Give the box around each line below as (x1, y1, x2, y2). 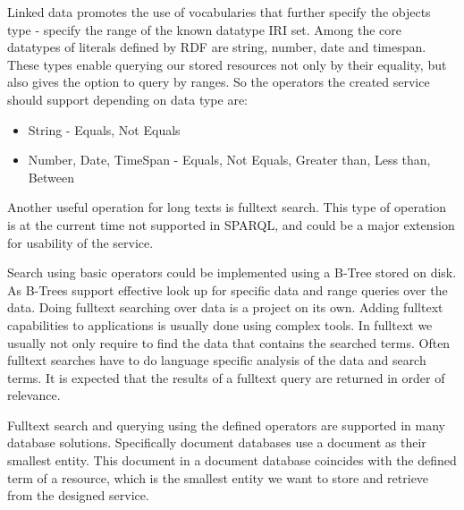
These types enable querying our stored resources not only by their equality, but (7, 55, 447, 73)
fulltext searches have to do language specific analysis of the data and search (7, 351, 426, 370)
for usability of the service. (7, 233, 154, 251)
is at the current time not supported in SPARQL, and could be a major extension (7, 215, 455, 234)
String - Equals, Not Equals (28, 120, 181, 139)
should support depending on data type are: (7, 89, 249, 108)
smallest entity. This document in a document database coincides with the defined (7, 451, 457, 470)
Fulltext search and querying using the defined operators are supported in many (7, 415, 446, 434)
